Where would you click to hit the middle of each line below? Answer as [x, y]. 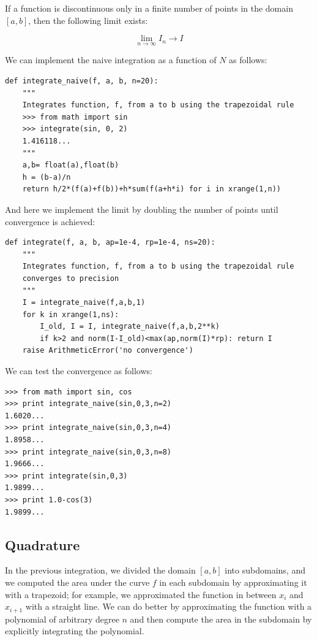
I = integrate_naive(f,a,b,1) [84, 303]
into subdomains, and [265, 570]
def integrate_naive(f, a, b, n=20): [82, 81]
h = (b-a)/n [47, 177]
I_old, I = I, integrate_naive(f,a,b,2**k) [130, 327]
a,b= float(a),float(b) [71, 165]
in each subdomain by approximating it [233, 582]
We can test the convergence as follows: [79, 371]
